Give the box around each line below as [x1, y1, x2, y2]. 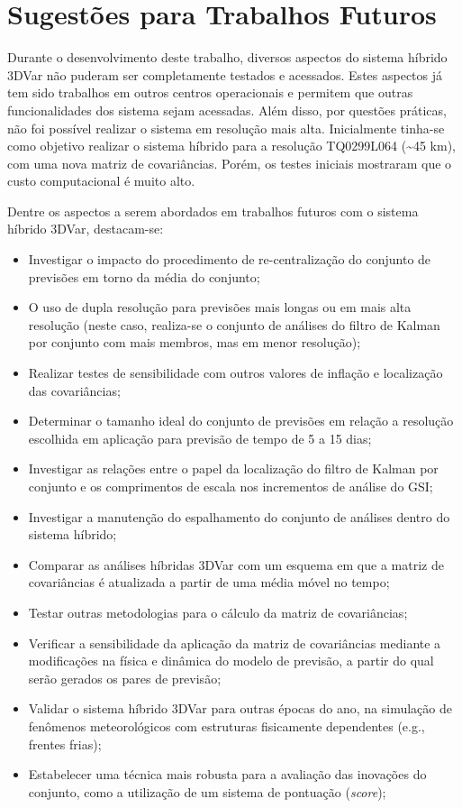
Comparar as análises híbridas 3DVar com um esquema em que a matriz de [28, 555, 444, 574]
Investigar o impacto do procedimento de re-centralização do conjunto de [28, 250, 431, 269]
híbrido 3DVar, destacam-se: [7, 219, 164, 238]
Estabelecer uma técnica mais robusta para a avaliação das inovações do [28, 765, 427, 784]
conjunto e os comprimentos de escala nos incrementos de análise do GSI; [28, 477, 433, 495]
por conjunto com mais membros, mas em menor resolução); [28, 333, 361, 352]
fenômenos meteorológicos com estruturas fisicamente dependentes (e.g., [28, 716, 425, 735]
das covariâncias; [28, 381, 121, 399]
